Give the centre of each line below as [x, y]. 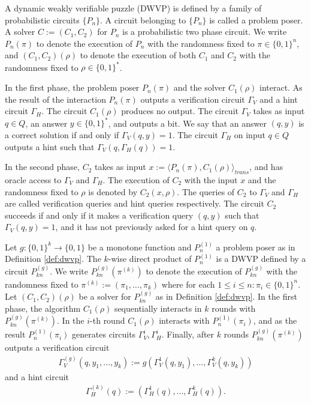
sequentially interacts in [158, 308]
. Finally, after [188, 334]
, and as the [275, 320]
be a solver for [105, 296]
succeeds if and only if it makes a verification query [99, 215]
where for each [188, 284]
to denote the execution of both [138, 55]
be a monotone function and [140, 247]
